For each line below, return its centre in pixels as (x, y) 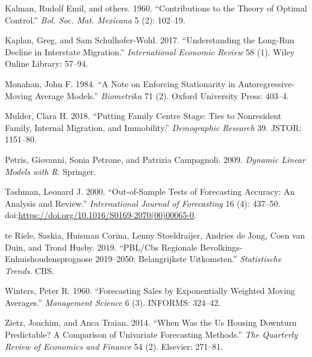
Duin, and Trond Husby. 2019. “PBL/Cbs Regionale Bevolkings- (124, 247)
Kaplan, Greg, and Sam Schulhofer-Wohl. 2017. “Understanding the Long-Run (150, 40)
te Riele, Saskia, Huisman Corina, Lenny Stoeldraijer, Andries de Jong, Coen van (155, 235)
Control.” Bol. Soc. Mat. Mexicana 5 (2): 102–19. (95, 20)
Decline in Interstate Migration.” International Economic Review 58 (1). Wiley (150, 51)
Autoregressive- (266, 83)
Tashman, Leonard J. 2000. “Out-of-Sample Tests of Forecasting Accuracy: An (150, 191)
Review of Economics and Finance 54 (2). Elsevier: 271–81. (114, 346)
